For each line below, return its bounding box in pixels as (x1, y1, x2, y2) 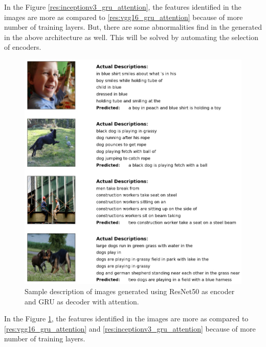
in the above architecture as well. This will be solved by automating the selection (4, 31, 258, 42)
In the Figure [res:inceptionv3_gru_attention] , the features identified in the (4, 2, 241, 12)
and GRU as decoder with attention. (25, 296, 139, 306)
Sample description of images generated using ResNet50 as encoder (25, 285, 235, 296)
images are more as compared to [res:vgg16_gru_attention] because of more (4, 11, 243, 22)
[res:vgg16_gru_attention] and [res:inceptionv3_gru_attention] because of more (4, 323, 256, 334)
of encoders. (4, 42, 41, 52)
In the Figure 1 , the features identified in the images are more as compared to (4, 313, 249, 324)
